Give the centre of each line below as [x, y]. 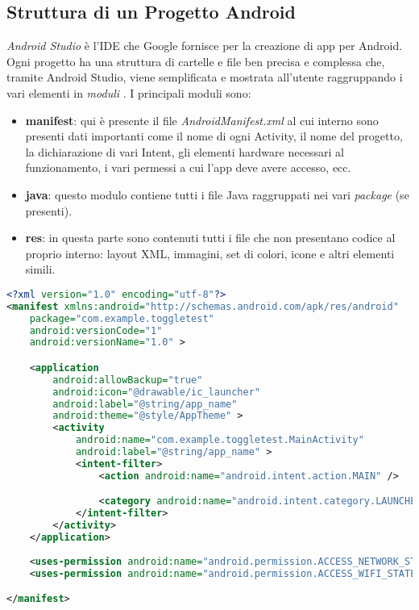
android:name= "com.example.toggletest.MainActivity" [220, 440]
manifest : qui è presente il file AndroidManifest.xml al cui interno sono [202, 120]
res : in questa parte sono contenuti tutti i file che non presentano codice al [210, 238]
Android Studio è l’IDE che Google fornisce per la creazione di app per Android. [205, 46]
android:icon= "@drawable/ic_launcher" [156, 392]
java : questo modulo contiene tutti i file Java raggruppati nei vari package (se [217, 194]
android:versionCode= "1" [96, 330]
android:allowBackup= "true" [128, 380]
